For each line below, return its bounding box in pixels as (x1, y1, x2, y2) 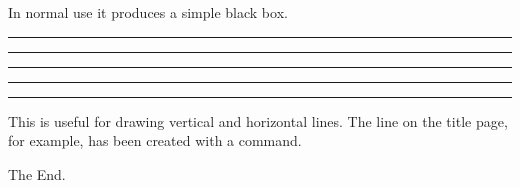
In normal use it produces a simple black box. (8, 2, 288, 22)
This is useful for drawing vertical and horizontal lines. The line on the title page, (8, 110, 508, 131)
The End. (8, 163, 66, 184)
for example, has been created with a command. (8, 130, 302, 151)
